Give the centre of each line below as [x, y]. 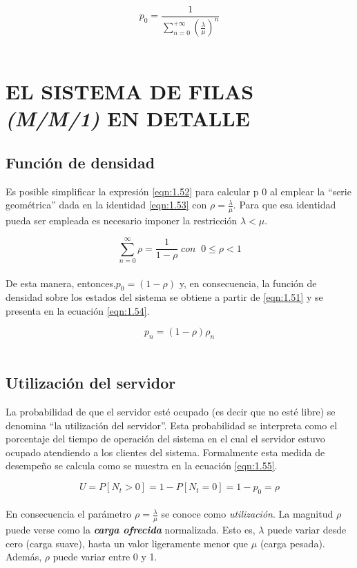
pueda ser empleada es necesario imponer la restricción [122, 221]
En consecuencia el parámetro [69, 514]
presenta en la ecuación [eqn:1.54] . [78, 310]
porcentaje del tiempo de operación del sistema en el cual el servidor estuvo [165, 439]
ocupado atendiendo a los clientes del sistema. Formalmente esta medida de [165, 452]
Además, [24, 557]
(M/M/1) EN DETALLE [128, 119]
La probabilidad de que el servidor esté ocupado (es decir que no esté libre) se [171, 412]
